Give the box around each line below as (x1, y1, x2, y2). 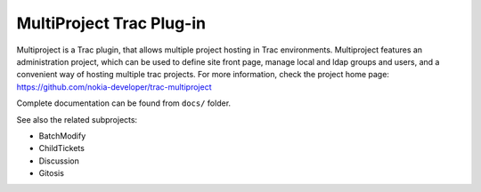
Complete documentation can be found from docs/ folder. (16, 98, 232, 108)
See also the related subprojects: (16, 114, 138, 124)
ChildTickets (38, 143, 85, 154)
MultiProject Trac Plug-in (16, 13, 207, 33)
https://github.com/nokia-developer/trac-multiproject (16, 81, 212, 92)
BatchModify (38, 130, 86, 141)
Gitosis (38, 168, 64, 179)
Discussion (38, 156, 79, 166)
